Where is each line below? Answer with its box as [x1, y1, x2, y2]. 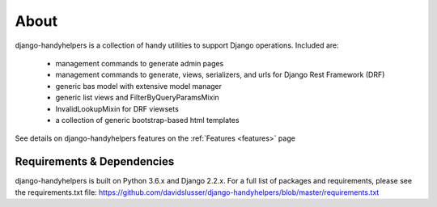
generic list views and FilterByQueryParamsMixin [55, 93, 220, 103]
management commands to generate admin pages [55, 58, 224, 68]
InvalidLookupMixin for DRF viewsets [55, 103, 180, 113]
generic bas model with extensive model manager [55, 81, 223, 91]
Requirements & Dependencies [15, 154, 175, 169]
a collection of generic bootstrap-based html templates [55, 115, 240, 125]
